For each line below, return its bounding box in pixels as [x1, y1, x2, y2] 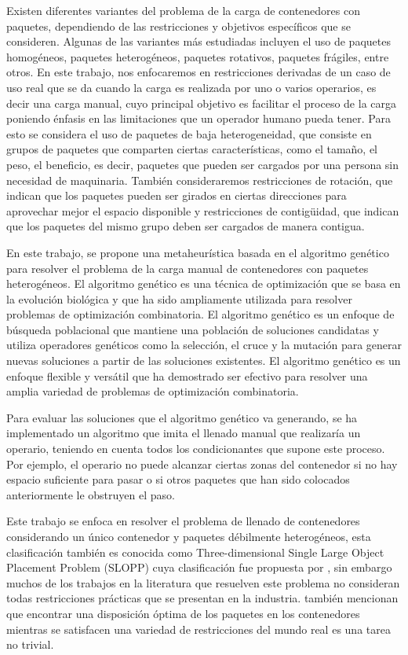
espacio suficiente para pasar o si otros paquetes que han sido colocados [6, 471, 350, 488]
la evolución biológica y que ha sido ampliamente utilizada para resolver [6, 290, 352, 307]
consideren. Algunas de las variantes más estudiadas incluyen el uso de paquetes [6, 33, 391, 50]
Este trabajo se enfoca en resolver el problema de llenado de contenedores [6, 513, 360, 529]
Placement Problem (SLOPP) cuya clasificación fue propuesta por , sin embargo [6, 559, 392, 576]
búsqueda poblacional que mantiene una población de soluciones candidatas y [6, 321, 379, 337]
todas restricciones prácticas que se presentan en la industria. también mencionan [6, 590, 399, 606]
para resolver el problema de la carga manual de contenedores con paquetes [6, 259, 369, 276]
